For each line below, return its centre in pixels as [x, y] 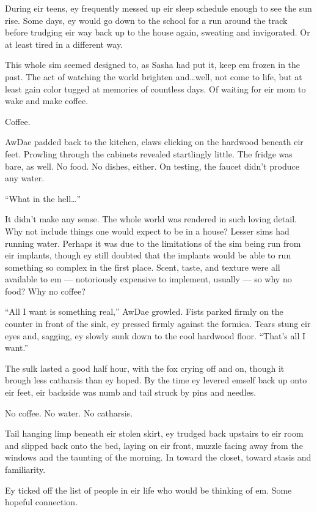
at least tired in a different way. [64, 44]
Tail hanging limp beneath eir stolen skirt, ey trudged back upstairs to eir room [154, 433]
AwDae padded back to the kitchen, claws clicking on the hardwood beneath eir [154, 142]
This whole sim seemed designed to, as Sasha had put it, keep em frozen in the [153, 65]
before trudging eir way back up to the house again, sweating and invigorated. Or [158, 32]
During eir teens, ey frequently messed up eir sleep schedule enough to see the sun [158, 8]
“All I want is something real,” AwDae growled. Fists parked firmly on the [144, 311]
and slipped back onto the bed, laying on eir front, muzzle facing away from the [154, 445]
